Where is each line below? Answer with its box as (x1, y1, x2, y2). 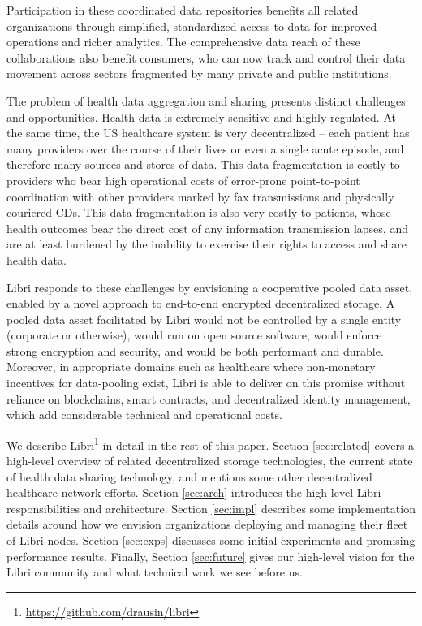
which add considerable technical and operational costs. (6, 406, 282, 423)
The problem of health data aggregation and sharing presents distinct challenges (6, 92, 406, 109)
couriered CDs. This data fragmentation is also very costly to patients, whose (6, 204, 391, 221)
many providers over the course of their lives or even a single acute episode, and (6, 140, 404, 157)
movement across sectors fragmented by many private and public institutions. (6, 65, 392, 82)
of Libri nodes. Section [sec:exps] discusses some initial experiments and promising (6, 532, 416, 549)
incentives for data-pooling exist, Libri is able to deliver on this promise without (6, 374, 406, 391)
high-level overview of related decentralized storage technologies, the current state (6, 452, 413, 469)
